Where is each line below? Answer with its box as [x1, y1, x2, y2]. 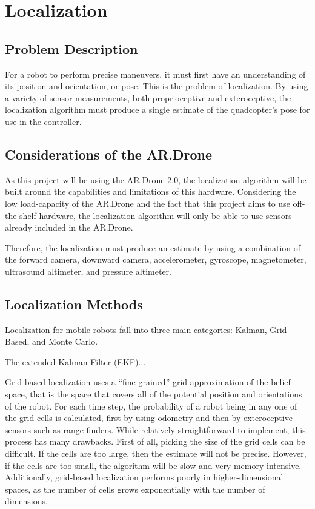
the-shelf [5, 209, 36, 221]
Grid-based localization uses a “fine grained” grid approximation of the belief [5, 376, 291, 388]
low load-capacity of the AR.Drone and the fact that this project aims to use [5, 197, 290, 209]
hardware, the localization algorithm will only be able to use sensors [39, 209, 292, 221]
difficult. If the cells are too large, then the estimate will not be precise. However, [5, 447, 307, 460]
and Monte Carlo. [31, 335, 98, 348]
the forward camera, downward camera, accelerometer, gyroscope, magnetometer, [5, 253, 307, 266]
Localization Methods [5, 294, 143, 313]
